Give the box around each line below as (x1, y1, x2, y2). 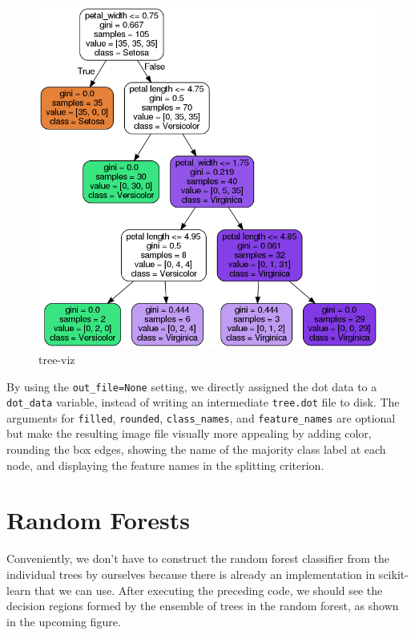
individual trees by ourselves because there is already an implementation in (6, 565, 376, 582)
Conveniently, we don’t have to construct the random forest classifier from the (6, 550, 390, 567)
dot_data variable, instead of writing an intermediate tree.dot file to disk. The (6, 394, 400, 411)
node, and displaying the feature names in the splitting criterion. (6, 456, 324, 473)
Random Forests (6, 504, 190, 536)
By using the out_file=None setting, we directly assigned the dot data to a (6, 378, 377, 394)
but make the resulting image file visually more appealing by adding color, (6, 425, 372, 442)
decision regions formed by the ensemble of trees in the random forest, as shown (6, 597, 399, 614)
